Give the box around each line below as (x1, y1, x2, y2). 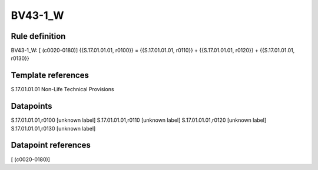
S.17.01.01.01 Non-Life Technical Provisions (11, 86, 114, 93)
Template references (11, 71, 90, 81)
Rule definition (11, 31, 66, 41)
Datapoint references (11, 140, 91, 150)
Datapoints (11, 101, 52, 111)
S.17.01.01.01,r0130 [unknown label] (11, 125, 96, 132)
